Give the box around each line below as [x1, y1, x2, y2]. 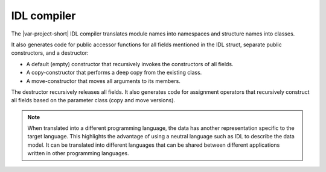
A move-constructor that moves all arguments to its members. [26, 77, 181, 84]
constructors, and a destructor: [11, 49, 89, 57]
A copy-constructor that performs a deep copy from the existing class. [26, 69, 202, 76]
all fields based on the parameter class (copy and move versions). [11, 97, 175, 104]
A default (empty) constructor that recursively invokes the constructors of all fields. [26, 60, 234, 67]
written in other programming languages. [27, 150, 129, 157]
